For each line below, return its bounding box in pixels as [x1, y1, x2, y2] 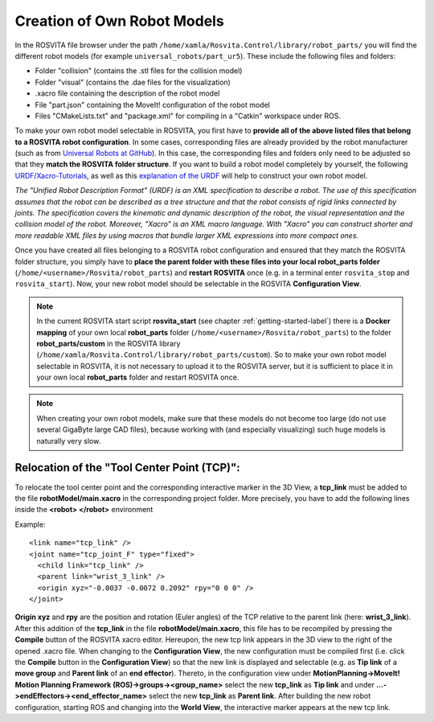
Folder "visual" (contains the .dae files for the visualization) [35, 77, 231, 87]
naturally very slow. [36, 436, 101, 445]
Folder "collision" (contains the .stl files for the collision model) [35, 66, 243, 76]
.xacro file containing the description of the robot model [35, 88, 220, 98]
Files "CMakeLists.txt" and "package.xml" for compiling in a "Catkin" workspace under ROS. [35, 111, 342, 121]
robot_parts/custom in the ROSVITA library [36, 338, 181, 348]
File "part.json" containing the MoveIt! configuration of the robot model [35, 100, 271, 109]
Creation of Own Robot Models [14, 12, 224, 30]
